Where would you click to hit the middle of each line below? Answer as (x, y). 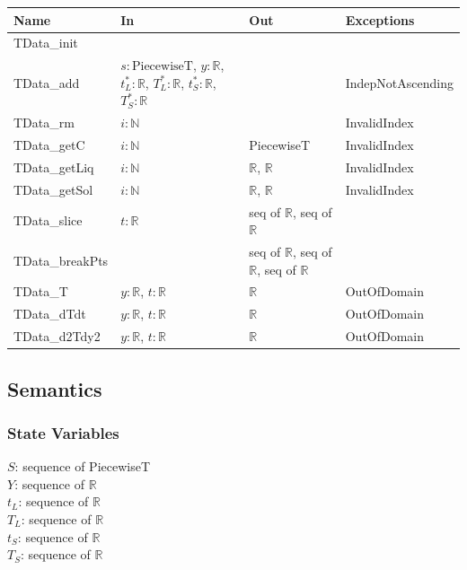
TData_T (41, 291)
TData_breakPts (61, 260)
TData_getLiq (54, 167)
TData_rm (44, 123)
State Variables (63, 432)
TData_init (46, 43)
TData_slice (48, 220)
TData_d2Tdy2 (57, 336)
